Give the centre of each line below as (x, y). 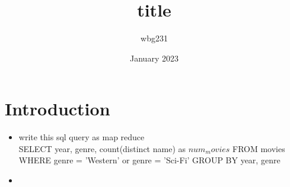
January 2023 (154, 58)
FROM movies (259, 148)
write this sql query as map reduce (82, 137)
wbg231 (154, 38)
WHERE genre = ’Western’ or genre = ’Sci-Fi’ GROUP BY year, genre (149, 160)
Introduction (58, 109)
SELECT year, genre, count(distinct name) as (102, 148)
